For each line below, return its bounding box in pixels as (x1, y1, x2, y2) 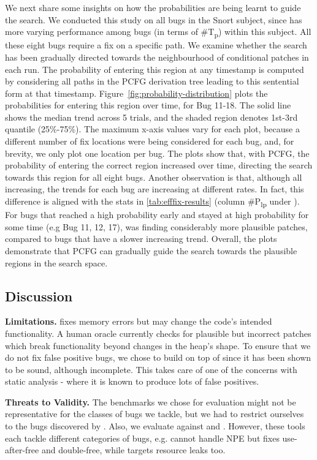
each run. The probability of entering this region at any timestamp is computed (5, 62, 304, 75)
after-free (5, 443, 39, 456)
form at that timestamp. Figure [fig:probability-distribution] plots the (5, 86, 268, 99)
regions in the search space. (5, 256, 108, 269)
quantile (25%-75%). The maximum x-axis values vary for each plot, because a (5, 123, 300, 135)
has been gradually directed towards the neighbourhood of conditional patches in (5, 50, 309, 63)
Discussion (5, 286, 73, 305)
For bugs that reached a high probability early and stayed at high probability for (5, 208, 309, 221)
